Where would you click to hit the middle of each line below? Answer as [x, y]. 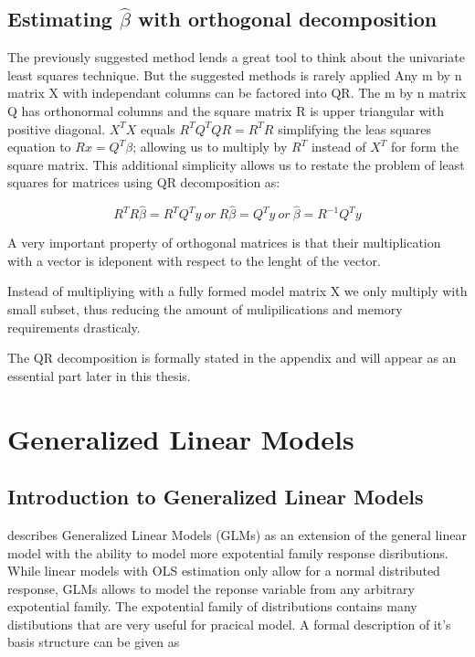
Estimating [60, 19]
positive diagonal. [57, 128]
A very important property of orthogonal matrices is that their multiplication [224, 243]
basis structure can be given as [94, 642]
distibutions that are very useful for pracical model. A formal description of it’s [229, 624]
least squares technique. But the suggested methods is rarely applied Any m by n [235, 74]
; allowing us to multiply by [210, 147]
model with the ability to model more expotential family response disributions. [228, 552]
